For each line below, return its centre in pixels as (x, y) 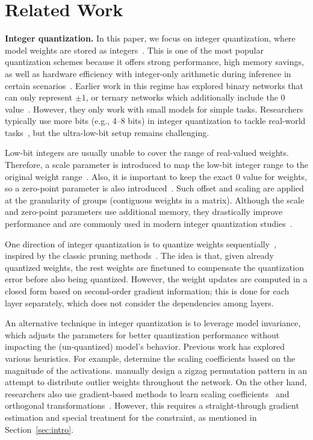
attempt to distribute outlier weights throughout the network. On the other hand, (156, 382)
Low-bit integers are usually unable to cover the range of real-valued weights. (147, 153)
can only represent (39, 97)
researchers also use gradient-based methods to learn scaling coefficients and (147, 393)
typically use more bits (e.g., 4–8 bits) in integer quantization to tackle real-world (155, 121)
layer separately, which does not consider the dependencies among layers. (139, 302)
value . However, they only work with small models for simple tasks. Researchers (154, 109)
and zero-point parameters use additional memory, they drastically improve (144, 212)
